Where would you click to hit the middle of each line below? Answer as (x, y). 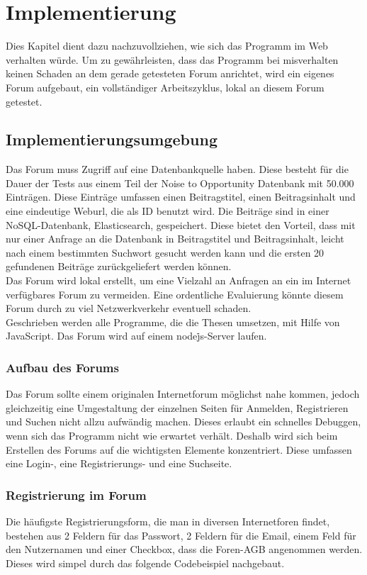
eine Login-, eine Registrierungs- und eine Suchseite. (119, 463)
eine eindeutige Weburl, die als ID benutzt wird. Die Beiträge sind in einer (168, 211)
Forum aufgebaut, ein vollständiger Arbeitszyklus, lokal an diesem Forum (165, 87)
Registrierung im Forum (76, 495)
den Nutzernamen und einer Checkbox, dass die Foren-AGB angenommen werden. (184, 549)
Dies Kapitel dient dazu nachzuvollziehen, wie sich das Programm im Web (167, 46)
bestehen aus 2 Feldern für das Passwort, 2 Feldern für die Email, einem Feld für (181, 535)
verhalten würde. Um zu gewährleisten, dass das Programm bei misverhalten (172, 59)
